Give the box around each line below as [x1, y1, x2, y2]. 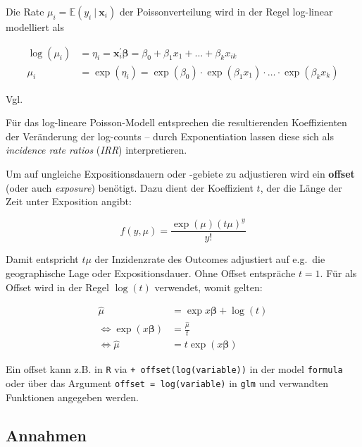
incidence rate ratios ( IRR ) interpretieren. [6, 142, 187, 157]
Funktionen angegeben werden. [6, 389, 139, 404]
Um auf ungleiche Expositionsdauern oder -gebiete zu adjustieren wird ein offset [6, 166, 355, 181]
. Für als [320, 265, 357, 280]
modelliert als [6, 20, 64, 34]
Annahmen [6, 424, 87, 446]
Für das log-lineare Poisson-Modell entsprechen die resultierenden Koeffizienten [6, 115, 347, 130]
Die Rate [6, 4, 44, 18]
